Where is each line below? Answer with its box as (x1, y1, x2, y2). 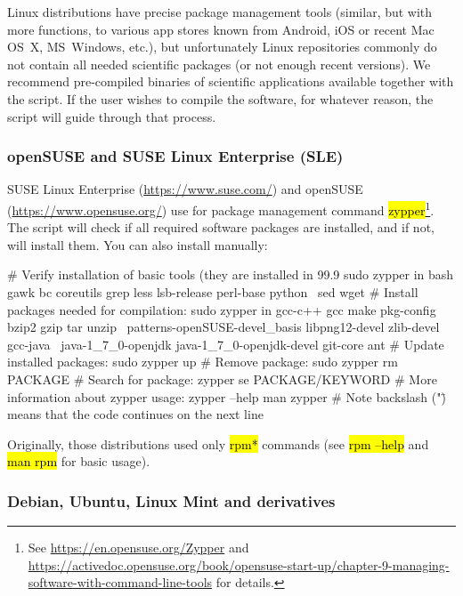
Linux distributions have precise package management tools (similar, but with (7, 3, 433, 20)
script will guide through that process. (7, 107, 216, 125)
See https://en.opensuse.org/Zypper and (28, 538, 249, 557)
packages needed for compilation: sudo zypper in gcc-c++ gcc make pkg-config (7, 300, 436, 318)
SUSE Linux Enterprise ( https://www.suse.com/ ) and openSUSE (7, 180, 363, 198)
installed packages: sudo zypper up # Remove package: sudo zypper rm (7, 352, 398, 371)
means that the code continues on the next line (7, 405, 264, 423)
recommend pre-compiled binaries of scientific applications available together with (7, 72, 454, 91)
